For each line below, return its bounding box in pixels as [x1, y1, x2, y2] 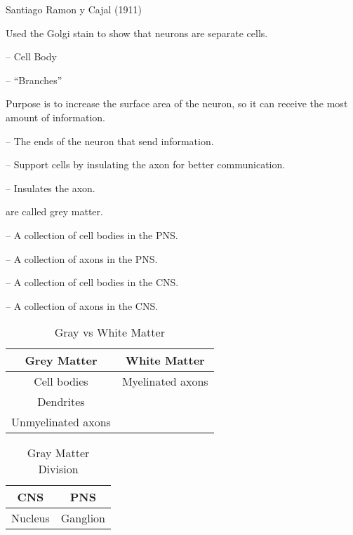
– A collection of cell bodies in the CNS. [6, 275, 179, 290]
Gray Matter [27, 445, 90, 461]
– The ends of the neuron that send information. [6, 133, 214, 148]
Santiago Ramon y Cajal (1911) [6, 2, 142, 16]
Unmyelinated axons [11, 414, 111, 431]
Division [38, 461, 79, 478]
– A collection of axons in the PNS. [6, 251, 158, 266]
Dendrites [37, 393, 85, 410]
